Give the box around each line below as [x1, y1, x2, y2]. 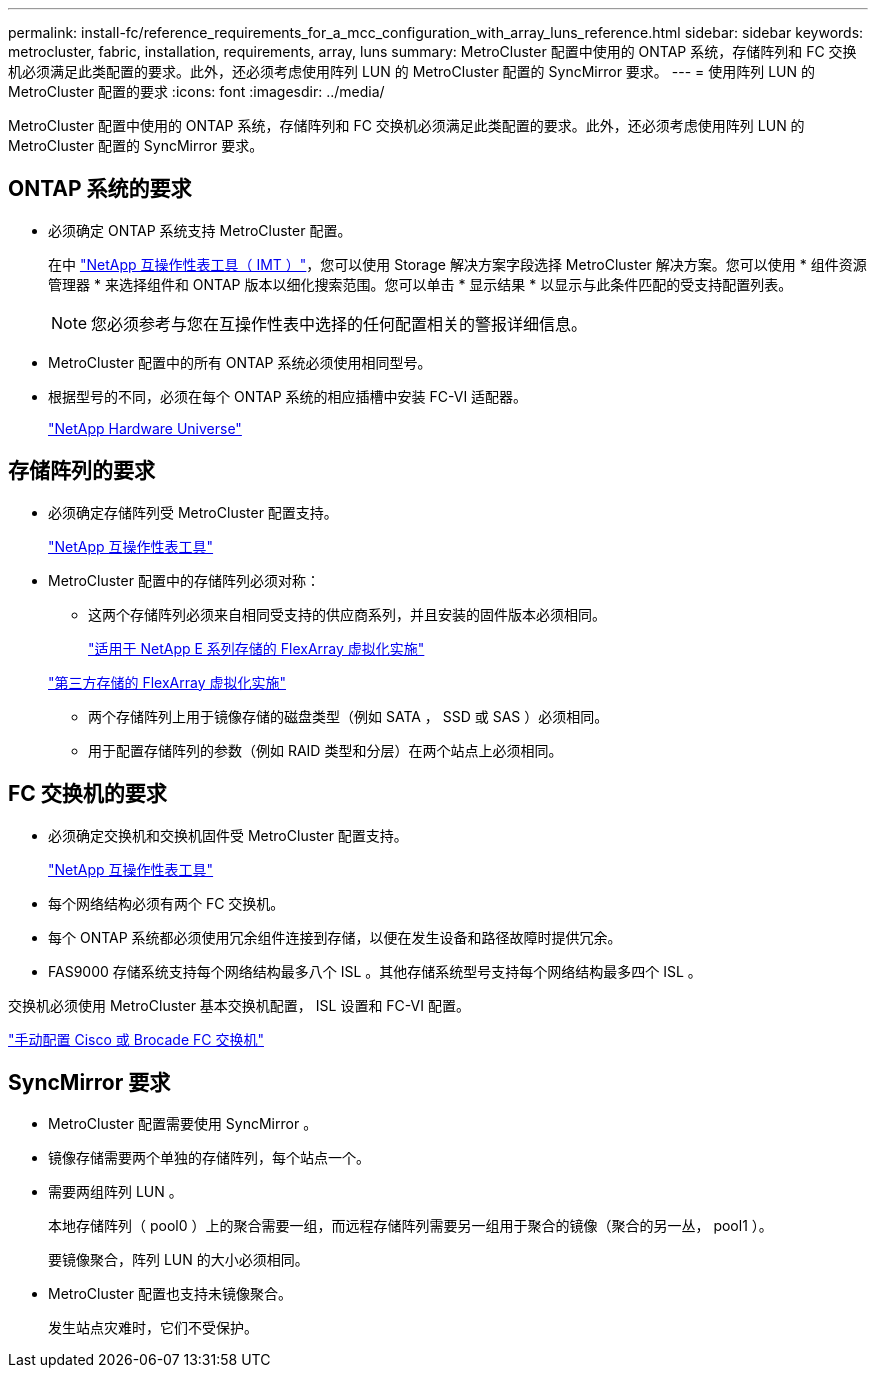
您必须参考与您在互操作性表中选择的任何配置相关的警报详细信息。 [91, 313, 588, 334]
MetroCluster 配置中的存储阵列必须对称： [48, 571, 320, 589]
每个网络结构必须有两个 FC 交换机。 [48, 894, 285, 912]
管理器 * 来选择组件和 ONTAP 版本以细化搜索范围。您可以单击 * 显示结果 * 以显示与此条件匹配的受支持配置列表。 [48, 275, 793, 293]
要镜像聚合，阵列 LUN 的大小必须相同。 [48, 1251, 309, 1269]
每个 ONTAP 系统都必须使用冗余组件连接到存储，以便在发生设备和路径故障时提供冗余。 [48, 928, 622, 946]
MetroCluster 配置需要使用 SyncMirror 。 [48, 1115, 318, 1133]
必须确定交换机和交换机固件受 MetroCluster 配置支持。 [48, 826, 408, 844]
